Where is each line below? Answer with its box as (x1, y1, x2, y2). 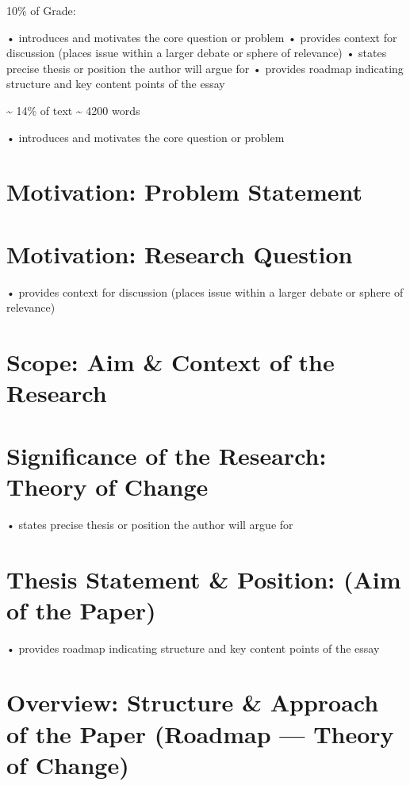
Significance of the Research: (6, 439, 327, 471)
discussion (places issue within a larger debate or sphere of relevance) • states (6, 44, 387, 61)
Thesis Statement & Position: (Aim (6, 562, 401, 595)
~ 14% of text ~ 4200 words (6, 102, 140, 118)
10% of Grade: (6, 2, 76, 18)
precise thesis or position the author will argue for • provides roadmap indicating (6, 59, 404, 76)
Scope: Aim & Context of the (6, 346, 335, 378)
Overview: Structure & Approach (6, 686, 379, 719)
